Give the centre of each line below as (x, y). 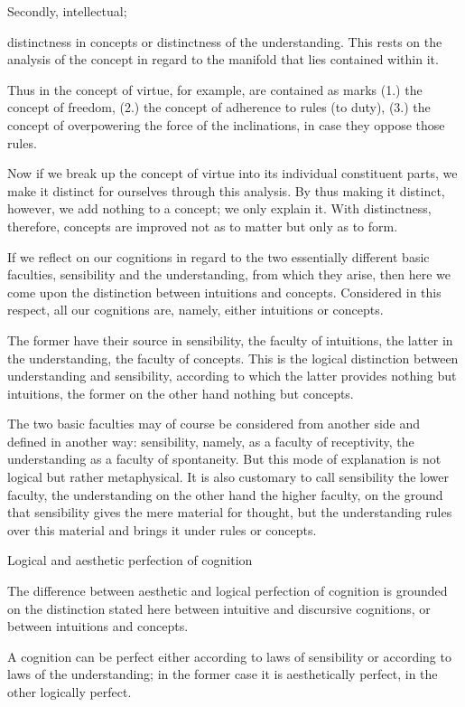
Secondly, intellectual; (67, 11)
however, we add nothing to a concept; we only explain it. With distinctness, (219, 208)
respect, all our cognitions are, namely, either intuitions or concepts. (195, 310)
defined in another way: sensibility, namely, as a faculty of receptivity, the (211, 441)
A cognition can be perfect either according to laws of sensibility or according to (229, 656)
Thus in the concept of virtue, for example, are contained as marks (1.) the (215, 89)
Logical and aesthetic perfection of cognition (130, 560)
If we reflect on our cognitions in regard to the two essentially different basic (219, 256)
